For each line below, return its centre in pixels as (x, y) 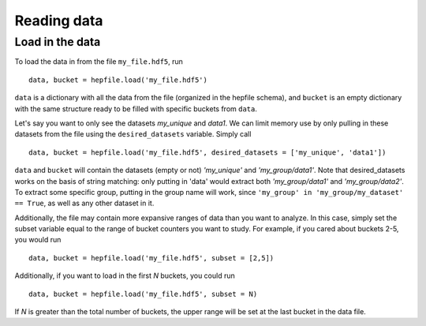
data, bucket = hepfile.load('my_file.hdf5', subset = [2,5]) (151, 258)
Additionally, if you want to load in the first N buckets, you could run (125, 275)
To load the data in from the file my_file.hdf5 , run (99, 62)
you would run (38, 240)
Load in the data (58, 42)
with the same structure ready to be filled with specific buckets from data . (136, 109)
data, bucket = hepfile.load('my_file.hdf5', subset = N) (143, 294)
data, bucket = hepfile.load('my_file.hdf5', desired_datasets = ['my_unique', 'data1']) (207, 152)
